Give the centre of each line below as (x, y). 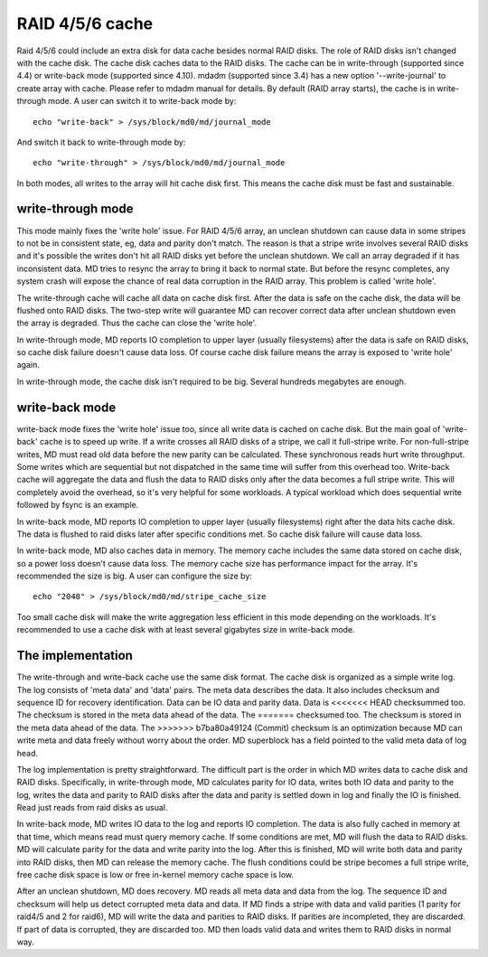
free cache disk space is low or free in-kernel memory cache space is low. (155, 875)
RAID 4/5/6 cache (85, 23)
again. (28, 365)
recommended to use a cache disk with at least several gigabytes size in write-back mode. (186, 630)
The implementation (75, 656)
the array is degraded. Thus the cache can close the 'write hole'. (137, 323)
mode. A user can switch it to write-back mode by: (142, 101)
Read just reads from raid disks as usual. (92, 808)
